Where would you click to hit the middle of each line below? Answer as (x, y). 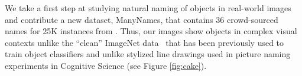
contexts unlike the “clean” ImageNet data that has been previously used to (144, 42)
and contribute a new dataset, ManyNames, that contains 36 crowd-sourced (142, 19)
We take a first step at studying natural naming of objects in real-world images (148, 8)
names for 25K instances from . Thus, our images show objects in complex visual (151, 31)
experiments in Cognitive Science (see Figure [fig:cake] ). (106, 65)
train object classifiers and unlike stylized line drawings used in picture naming (148, 54)
